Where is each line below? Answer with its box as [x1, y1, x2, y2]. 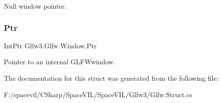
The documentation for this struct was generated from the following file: [4, 73, 219, 83]
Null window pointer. [4, 1, 67, 11]
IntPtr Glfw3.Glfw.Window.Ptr [4, 40, 97, 50]
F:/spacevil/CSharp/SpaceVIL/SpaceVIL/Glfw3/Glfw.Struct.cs [4, 89, 192, 99]
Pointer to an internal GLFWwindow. [4, 57, 115, 67]
